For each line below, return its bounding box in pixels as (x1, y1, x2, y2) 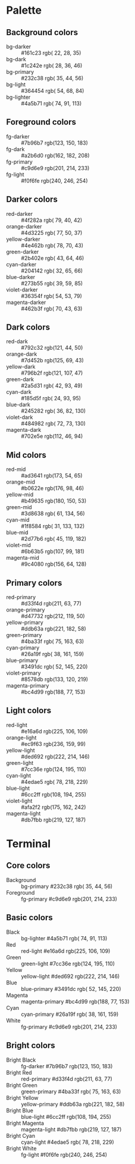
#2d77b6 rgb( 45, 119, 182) (21, 535, 87, 542)
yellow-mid (6, 491, 34, 498)
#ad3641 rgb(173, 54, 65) (21, 472, 83, 479)
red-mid (6, 466, 26, 473)
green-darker (6, 248, 39, 255)
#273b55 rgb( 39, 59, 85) (21, 280, 83, 287)
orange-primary (6, 606, 45, 613)
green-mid (6, 504, 32, 511)
